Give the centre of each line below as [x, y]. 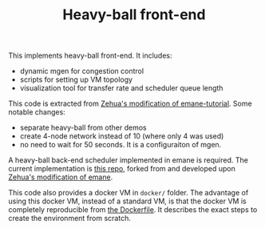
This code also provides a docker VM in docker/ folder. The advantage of [129, 193]
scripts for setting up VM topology [76, 80]
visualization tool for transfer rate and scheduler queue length [121, 88]
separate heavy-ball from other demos [83, 128]
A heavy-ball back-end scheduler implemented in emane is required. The [129, 160]
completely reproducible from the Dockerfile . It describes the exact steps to [133, 210]
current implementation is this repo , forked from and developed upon [122, 169]
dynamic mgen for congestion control [82, 71]
